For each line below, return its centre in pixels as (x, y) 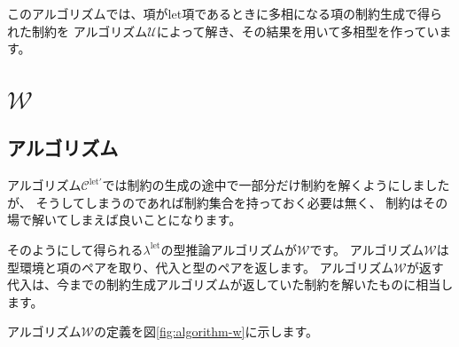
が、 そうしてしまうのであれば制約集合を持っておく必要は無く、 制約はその (228, 202)
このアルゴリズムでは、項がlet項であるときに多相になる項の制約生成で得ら (225, 13)
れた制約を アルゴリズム (78, 31)
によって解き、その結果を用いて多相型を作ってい (298, 31)
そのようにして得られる (75, 249)
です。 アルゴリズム (367, 249)
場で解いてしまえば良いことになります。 (124, 220)
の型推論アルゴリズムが (229, 249)
